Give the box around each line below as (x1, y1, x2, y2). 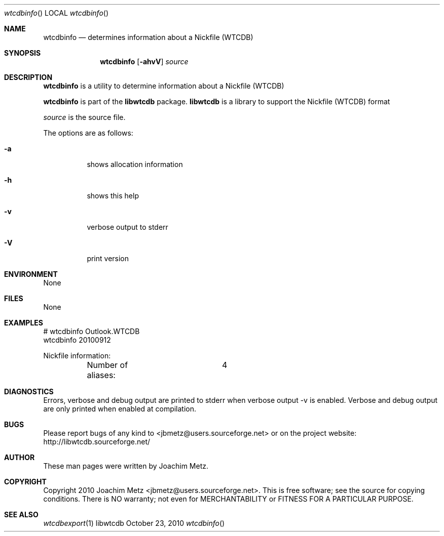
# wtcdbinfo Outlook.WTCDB (43, 327, 140, 336)
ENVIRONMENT (4, 270, 58, 278)
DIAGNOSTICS (4, 387, 54, 396)
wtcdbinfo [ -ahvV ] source (100, 57, 189, 66)
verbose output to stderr (87, 223, 168, 231)
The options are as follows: (43, 129, 133, 137)
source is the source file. (43, 113, 126, 121)
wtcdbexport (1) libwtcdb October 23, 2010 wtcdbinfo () (43, 519, 225, 527)
